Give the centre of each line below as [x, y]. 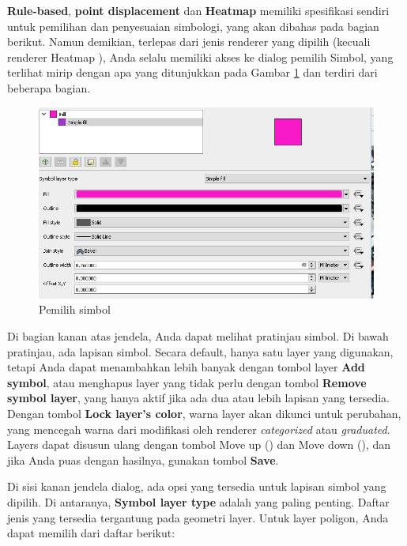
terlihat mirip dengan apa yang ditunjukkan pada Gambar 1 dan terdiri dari [192, 72]
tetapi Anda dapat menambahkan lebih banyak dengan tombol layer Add [186, 367]
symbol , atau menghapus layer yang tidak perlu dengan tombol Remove [187, 382]
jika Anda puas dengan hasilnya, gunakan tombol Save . [143, 459]
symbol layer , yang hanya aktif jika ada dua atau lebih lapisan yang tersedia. [198, 398]
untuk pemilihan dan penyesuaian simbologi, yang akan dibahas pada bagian [193, 26]
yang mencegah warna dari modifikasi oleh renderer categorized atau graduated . [199, 429]
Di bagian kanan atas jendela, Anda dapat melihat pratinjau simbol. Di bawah [198, 336]
